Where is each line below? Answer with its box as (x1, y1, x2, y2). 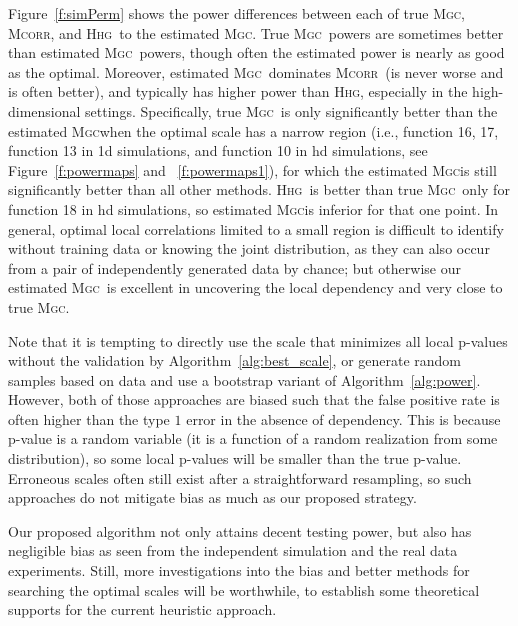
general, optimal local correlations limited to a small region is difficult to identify (8, 218, 504, 239)
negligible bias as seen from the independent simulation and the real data (8, 540, 458, 561)
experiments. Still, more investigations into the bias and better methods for (8, 560, 470, 581)
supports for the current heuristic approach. (8, 599, 277, 620)
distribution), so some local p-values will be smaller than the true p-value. (8, 448, 462, 469)
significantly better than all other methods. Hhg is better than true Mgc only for (8, 179, 510, 200)
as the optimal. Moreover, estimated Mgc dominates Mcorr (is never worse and (8, 61, 504, 82)
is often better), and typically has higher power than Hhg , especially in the (8, 81, 468, 102)
